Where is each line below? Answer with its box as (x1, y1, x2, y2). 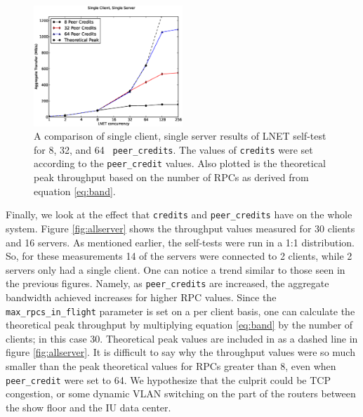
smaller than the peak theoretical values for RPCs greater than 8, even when (6, 359, 336, 373)
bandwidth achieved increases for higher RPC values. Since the (6, 290, 277, 304)
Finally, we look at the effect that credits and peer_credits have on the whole (6, 207, 352, 222)
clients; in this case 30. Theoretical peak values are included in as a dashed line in (6, 331, 358, 345)
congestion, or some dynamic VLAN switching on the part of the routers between (6, 386, 356, 401)
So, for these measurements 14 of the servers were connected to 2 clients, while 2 (6, 249, 352, 263)
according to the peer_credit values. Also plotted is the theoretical (34, 156, 326, 171)
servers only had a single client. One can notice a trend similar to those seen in (6, 262, 345, 277)
